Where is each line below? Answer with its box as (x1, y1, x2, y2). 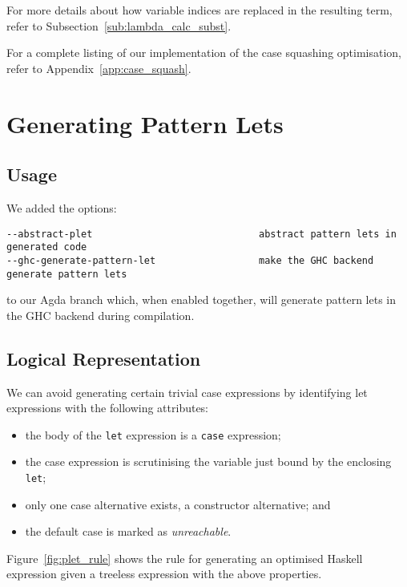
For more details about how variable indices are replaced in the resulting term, (6, 2, 393, 18)
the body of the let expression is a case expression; (25, 426, 281, 443)
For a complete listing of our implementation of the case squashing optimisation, (6, 44, 401, 61)
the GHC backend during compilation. (6, 306, 195, 323)
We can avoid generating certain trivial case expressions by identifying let (6, 383, 368, 400)
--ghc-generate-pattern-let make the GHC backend (6, 254, 374, 266)
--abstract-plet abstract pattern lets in (6, 228, 397, 240)
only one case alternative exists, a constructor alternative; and (25, 496, 331, 512)
